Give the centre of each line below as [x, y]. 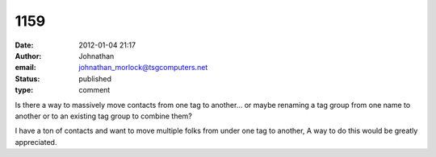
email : [25, 68]
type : [24, 90]
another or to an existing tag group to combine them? [104, 116]
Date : [24, 45]
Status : [27, 78]
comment [94, 90]
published [95, 78]
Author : [28, 56]
